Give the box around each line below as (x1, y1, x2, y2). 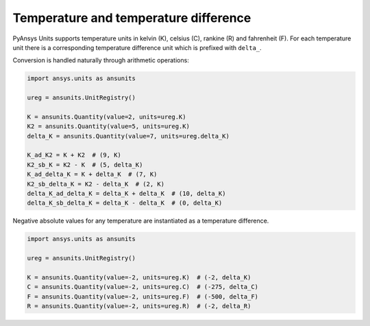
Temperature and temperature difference (12, 10, 251, 25)
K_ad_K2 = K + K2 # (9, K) (27, 151, 121, 159)
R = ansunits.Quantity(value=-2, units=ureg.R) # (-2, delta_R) (27, 302, 251, 310)
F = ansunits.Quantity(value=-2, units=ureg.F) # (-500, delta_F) (27, 292, 259, 301)
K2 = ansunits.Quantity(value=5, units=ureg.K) (27, 123, 190, 130)
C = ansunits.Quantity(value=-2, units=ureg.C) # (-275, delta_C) (27, 283, 259, 291)
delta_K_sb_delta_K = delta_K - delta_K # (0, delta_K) (27, 199, 223, 207)
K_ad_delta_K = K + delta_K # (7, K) (27, 171, 158, 178)
